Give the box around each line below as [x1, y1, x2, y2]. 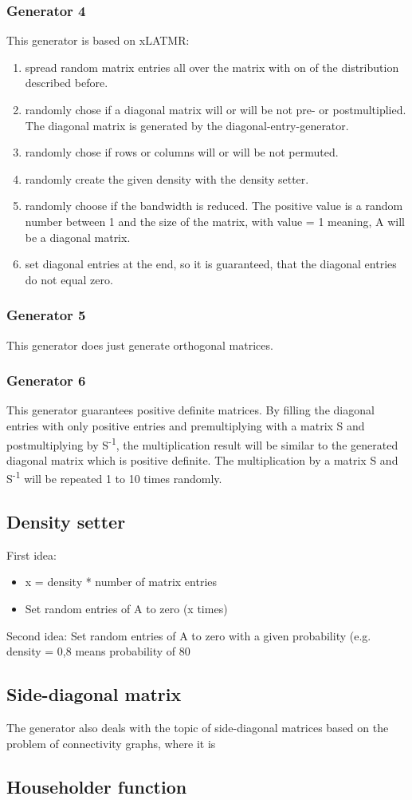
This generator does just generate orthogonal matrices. [6, 336, 273, 353]
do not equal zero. [25, 271, 113, 287]
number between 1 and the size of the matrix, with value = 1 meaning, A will [25, 212, 405, 229]
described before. [25, 74, 108, 91]
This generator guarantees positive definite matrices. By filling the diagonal [6, 402, 375, 418]
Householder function [6, 774, 187, 798]
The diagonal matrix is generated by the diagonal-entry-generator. [25, 117, 349, 133]
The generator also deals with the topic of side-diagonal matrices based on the [6, 719, 389, 736]
